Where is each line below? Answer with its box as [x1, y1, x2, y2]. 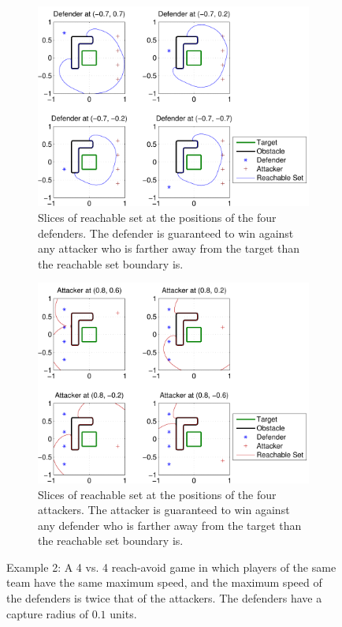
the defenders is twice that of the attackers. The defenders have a [6, 590, 322, 606]
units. [110, 605, 137, 621]
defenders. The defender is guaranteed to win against [38, 224, 294, 241]
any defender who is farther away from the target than [38, 516, 302, 533]
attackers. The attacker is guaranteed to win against [38, 501, 290, 518]
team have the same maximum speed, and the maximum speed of [6, 574, 322, 591]
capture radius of [6, 605, 89, 621]
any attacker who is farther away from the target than [38, 240, 299, 257]
